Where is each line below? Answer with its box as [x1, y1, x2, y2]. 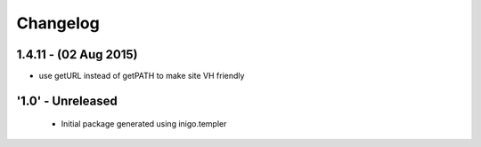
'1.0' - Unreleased [16, 93, 118, 108]
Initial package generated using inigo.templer [61, 119, 227, 129]
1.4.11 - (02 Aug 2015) [16, 47, 138, 62]
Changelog [16, 13, 100, 33]
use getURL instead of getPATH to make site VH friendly [38, 71, 245, 81]
